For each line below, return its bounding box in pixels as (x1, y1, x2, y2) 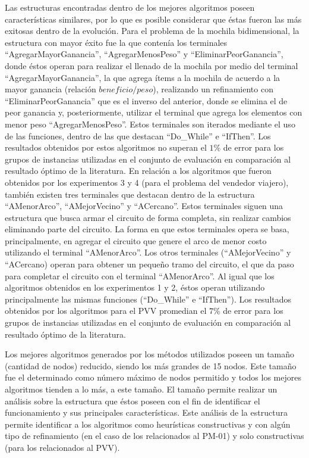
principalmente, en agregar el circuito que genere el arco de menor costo (5, 234, 267, 247)
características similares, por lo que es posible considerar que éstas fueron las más (5, 13, 302, 25)
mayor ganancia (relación (5, 83, 96, 95)
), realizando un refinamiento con (153, 83, 273, 95)
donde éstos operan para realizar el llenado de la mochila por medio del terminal (5, 59, 298, 71)
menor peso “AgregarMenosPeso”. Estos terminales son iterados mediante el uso (5, 117, 295, 130)
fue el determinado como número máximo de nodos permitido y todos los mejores (5, 371, 301, 384)
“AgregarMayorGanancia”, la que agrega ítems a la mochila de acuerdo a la (5, 71, 280, 83)
